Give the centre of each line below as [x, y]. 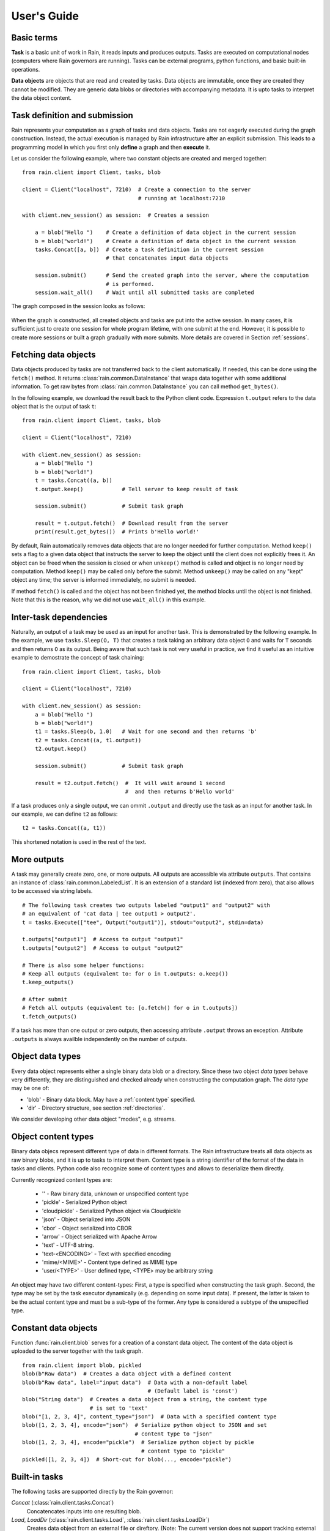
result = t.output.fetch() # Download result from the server [131, 523]
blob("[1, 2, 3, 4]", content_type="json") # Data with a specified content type [149, 1417]
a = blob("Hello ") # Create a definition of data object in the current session [165, 232]
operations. [26, 69]
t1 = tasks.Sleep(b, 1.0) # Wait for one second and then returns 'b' [146, 732]
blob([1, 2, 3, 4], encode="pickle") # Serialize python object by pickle [138, 1443]
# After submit [45, 999]
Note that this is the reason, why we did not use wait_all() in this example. [108, 600]
